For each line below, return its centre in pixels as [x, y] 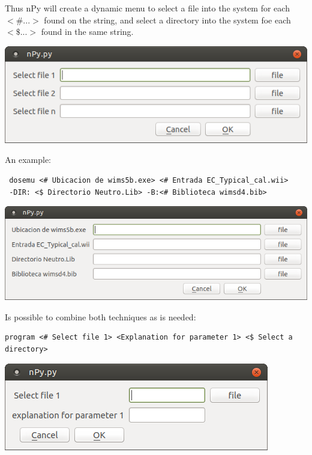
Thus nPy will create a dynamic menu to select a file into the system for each [147, 8]
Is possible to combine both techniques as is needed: [100, 316]
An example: [28, 160]
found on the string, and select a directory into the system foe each [167, 20]
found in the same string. [87, 32]
